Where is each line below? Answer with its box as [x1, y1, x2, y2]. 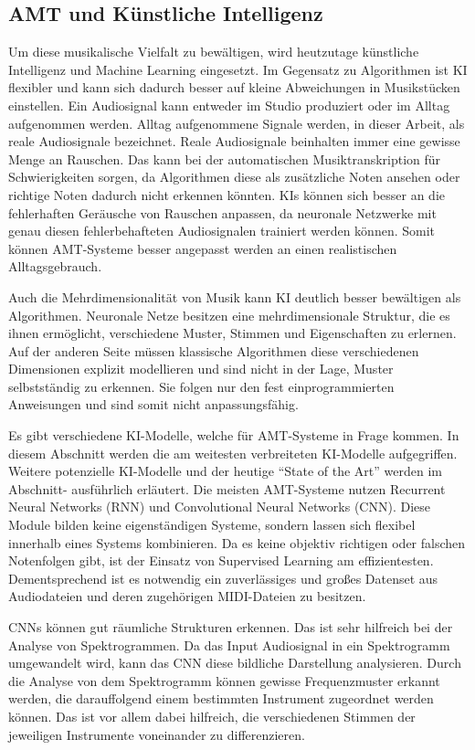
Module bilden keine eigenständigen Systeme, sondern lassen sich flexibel [8, 515, 416, 534]
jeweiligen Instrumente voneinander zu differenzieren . [8, 724, 305, 744]
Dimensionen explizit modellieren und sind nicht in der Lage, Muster [8, 359, 394, 378]
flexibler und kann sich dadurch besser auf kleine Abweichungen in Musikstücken [8, 78, 460, 97]
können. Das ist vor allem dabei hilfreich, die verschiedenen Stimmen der [8, 706, 416, 725]
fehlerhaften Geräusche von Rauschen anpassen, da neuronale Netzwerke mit [8, 203, 437, 222]
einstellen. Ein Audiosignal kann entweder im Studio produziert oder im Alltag [8, 95, 450, 114]
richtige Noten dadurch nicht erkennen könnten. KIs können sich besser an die [8, 185, 446, 204]
